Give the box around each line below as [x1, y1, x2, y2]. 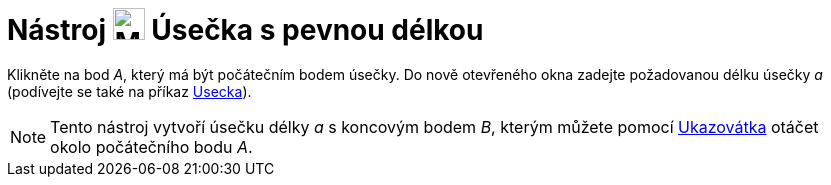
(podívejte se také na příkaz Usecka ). [7, 82, 252, 100]
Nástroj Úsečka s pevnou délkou [7, 13, 484, 47]
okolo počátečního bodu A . [50, 136, 253, 157]
